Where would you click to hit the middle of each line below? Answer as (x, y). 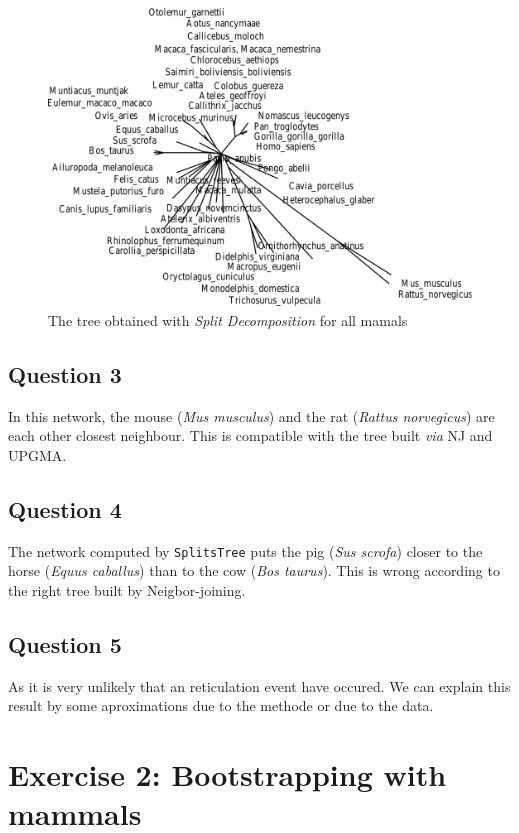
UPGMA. (37, 454)
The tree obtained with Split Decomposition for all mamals (228, 319)
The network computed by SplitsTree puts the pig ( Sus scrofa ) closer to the (245, 550)
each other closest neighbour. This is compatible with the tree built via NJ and (250, 435)
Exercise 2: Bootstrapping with (227, 773)
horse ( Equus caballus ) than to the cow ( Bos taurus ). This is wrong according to (254, 570)
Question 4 (65, 508)
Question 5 (65, 643)
